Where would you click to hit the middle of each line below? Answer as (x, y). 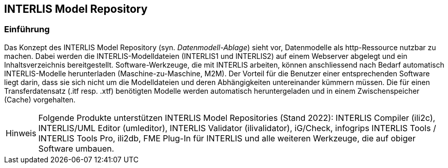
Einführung (27, 29)
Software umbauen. (76, 148)
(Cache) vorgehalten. (40, 99)
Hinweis (21, 133)
